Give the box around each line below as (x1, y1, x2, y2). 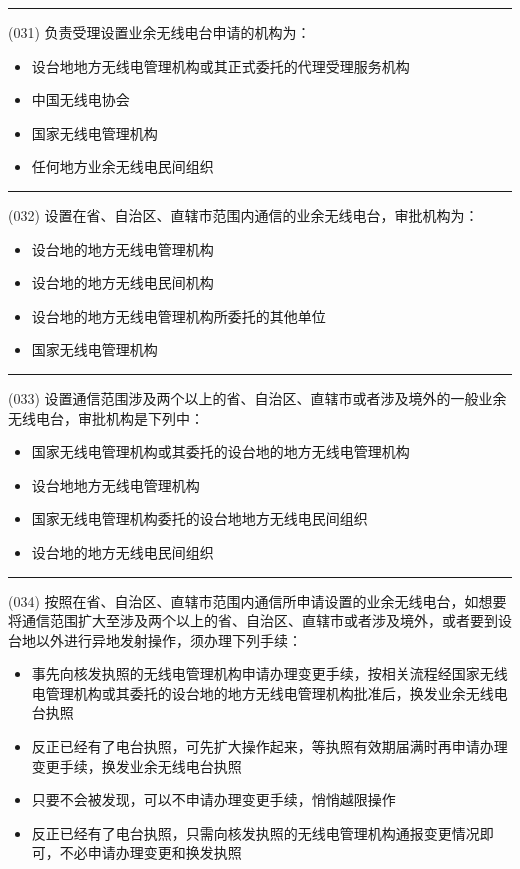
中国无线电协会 (31, 89, 130, 110)
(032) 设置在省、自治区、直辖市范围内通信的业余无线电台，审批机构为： (8, 204, 479, 225)
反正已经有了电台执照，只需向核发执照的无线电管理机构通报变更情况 (31, 822, 480, 843)
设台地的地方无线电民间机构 (31, 272, 214, 293)
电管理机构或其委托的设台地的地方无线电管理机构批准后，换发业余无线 (31, 682, 494, 703)
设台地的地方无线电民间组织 (31, 541, 214, 562)
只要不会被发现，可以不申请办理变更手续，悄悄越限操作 (31, 789, 396, 810)
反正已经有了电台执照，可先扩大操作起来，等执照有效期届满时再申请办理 (31, 736, 508, 757)
